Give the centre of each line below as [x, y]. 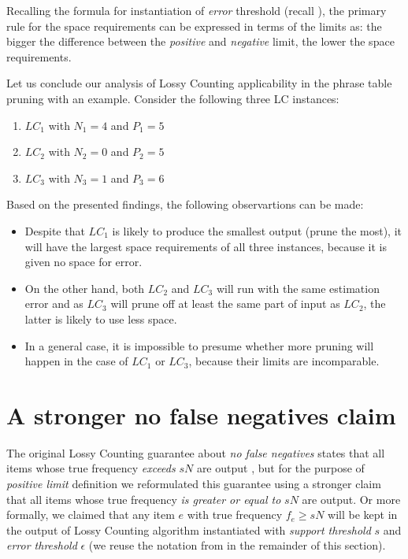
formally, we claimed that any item [91, 515]
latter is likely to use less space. [101, 318]
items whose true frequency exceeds [91, 468]
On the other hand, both [85, 288]
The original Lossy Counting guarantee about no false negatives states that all [196, 452]
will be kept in [363, 515]
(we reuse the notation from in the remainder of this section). [237, 545]
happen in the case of [76, 361]
